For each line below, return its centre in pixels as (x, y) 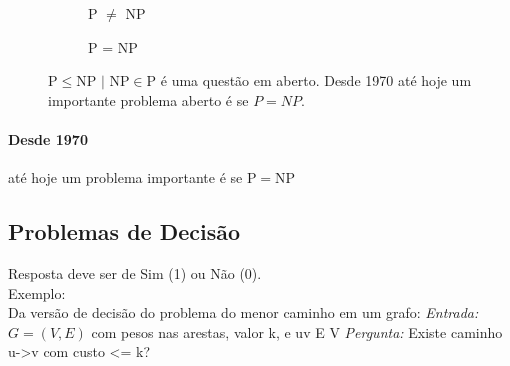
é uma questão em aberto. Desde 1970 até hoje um (316, 80)
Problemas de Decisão (124, 231)
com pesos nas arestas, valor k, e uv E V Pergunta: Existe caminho (297, 331)
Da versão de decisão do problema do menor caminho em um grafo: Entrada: (243, 312)
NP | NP (103, 82)
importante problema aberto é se (148, 99)
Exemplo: (37, 292)
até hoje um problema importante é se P (132, 177)
